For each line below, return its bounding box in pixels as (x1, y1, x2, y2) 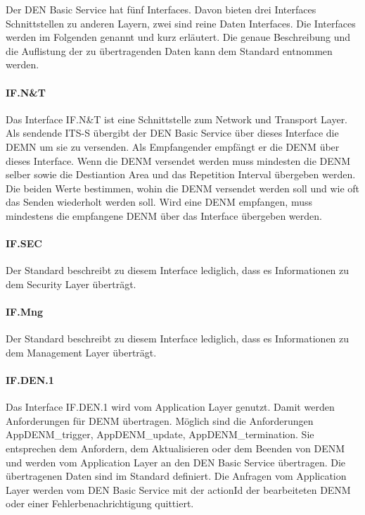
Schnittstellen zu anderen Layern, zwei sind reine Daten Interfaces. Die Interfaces (6, 15, 356, 30)
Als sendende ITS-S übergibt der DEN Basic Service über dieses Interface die (6, 125, 339, 140)
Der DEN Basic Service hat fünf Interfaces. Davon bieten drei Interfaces (6, 2, 316, 16)
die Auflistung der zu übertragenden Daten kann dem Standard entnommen (6, 43, 333, 58)
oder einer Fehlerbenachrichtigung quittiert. (6, 496, 194, 511)
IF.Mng (6, 304, 43, 319)
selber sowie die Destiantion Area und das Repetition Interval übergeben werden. (6, 167, 356, 182)
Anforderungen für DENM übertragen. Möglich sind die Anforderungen (6, 413, 314, 428)
